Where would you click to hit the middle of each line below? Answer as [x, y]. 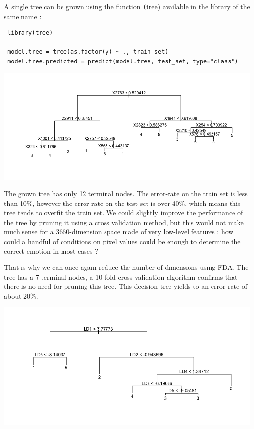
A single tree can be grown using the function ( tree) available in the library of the [127, 6]
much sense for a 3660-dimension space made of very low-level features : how [119, 232]
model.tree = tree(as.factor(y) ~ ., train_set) [88, 52]
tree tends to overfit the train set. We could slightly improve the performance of [124, 213]
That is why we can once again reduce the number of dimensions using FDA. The [126, 267]
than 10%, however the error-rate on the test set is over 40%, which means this [122, 203]
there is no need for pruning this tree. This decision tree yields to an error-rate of [126, 286]
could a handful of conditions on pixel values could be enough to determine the [122, 241]
